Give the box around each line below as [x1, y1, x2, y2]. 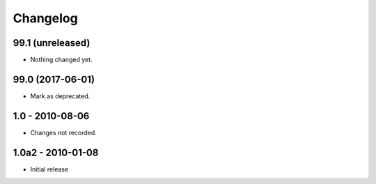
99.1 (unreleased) [13, 37, 91, 49]
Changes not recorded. [30, 128, 97, 137]
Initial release [30, 164, 69, 174]
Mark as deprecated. [30, 91, 91, 100]
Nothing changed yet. [30, 56, 93, 64]
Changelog [13, 10, 78, 26]
